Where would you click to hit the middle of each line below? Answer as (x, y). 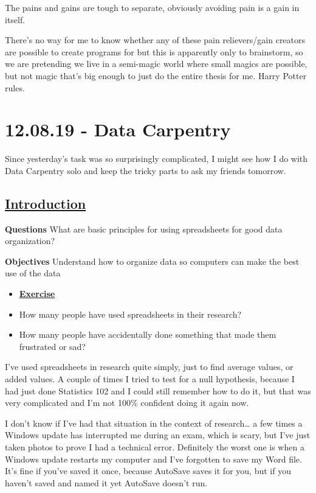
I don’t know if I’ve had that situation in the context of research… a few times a (154, 423)
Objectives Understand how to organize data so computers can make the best (152, 261)
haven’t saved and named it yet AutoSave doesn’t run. (106, 482)
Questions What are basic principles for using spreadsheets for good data (144, 229)
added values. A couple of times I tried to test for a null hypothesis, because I (150, 379)
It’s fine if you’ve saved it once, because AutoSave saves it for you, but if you (148, 471)
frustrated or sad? (52, 346)
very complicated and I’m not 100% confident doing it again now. (127, 403)
